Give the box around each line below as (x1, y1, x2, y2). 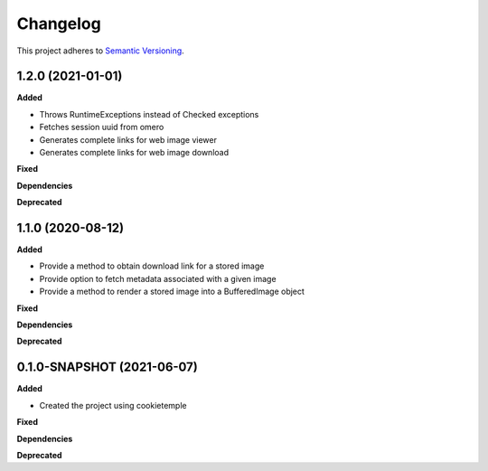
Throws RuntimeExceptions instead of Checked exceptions (39, 108, 259, 119)
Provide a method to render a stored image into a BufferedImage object (39, 286, 305, 297)
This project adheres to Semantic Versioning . (16, 45, 184, 56)
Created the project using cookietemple (39, 400, 187, 410)
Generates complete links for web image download (39, 147, 230, 158)
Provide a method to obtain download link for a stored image (39, 260, 265, 271)
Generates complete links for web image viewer (39, 134, 217, 145)
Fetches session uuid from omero (39, 122, 164, 133)
